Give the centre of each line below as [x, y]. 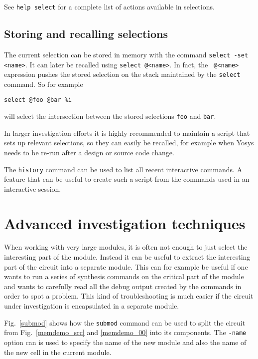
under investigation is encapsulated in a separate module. [92, 306]
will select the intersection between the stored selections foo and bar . [110, 116]
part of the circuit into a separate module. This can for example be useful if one [126, 266]
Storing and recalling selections [86, 34]
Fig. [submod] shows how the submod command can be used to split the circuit [125, 322]
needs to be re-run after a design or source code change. [89, 152]
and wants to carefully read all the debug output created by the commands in [123, 286]
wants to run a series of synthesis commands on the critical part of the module [124, 276]
